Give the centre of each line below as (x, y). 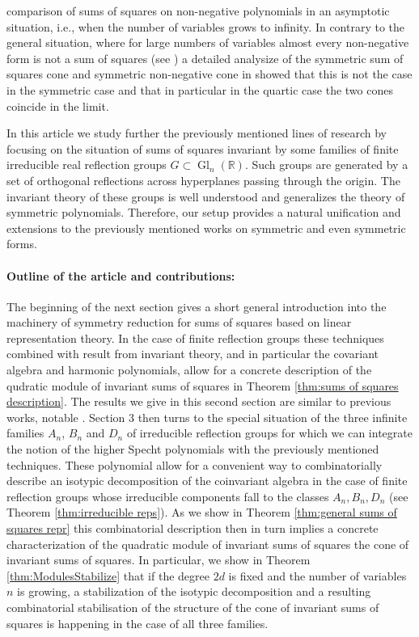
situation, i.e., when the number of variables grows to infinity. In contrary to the (206, 26)
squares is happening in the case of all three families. (138, 623)
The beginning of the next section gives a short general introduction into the (197, 306)
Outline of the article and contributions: (121, 275)
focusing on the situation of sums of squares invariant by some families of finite (203, 148)
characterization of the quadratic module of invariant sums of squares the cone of (208, 544)
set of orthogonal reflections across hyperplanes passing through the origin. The (203, 180)
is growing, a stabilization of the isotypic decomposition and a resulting (194, 591)
